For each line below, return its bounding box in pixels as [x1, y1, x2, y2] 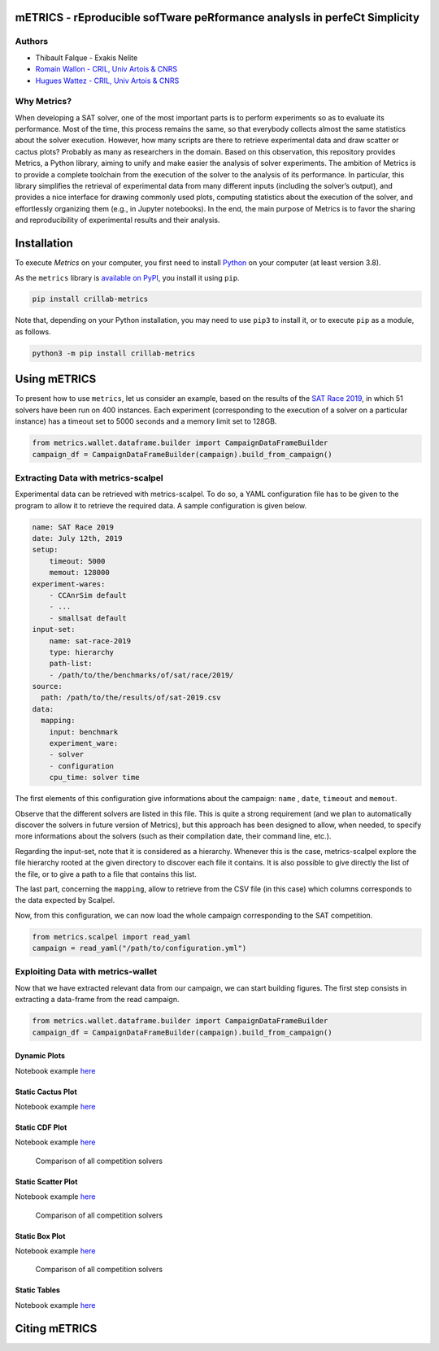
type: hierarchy [49, 647, 114, 656]
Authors [15, 36, 49, 47]
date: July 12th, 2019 [32, 534, 123, 543]
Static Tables [15, 1285, 61, 1295]
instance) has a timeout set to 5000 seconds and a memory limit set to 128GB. [15, 416, 277, 426]
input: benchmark [49, 727, 119, 736]
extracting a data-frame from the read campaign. [15, 995, 180, 1005]
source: [32, 682, 63, 691]
